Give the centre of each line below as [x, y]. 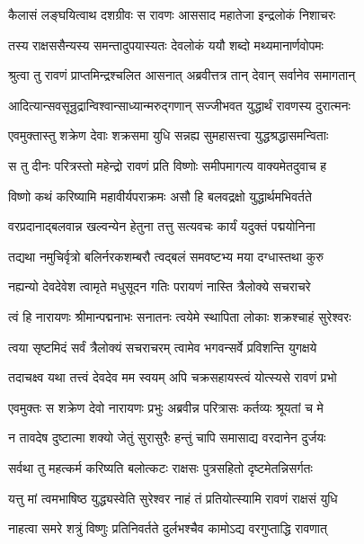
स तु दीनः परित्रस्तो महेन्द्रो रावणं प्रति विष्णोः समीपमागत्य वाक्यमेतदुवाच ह [168, 165]
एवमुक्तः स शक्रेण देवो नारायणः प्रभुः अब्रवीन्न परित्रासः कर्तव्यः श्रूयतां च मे [166, 407]
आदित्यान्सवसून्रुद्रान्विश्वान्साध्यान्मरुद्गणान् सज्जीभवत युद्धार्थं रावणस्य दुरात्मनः [179, 105]
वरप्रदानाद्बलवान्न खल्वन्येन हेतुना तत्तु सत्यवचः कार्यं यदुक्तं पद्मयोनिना [162, 226]
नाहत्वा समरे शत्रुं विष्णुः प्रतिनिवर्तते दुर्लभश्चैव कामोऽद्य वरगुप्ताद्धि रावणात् [168, 528]
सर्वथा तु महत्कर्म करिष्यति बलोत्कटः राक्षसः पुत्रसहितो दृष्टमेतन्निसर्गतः [160, 467]
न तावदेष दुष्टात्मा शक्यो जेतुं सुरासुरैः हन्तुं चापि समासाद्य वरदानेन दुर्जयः [167, 437]
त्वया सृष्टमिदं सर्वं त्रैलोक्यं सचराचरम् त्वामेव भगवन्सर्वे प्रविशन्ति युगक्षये [163, 347]
